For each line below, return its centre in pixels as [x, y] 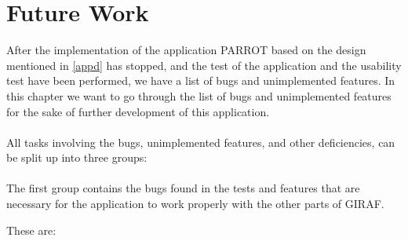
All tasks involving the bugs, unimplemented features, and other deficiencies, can [201, 142]
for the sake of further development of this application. [138, 111]
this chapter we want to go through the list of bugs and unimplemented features [199, 95]
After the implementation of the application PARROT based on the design [186, 50]
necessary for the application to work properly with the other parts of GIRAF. [195, 204]
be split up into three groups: [77, 157]
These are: [31, 230]
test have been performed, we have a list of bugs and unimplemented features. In [201, 80]
